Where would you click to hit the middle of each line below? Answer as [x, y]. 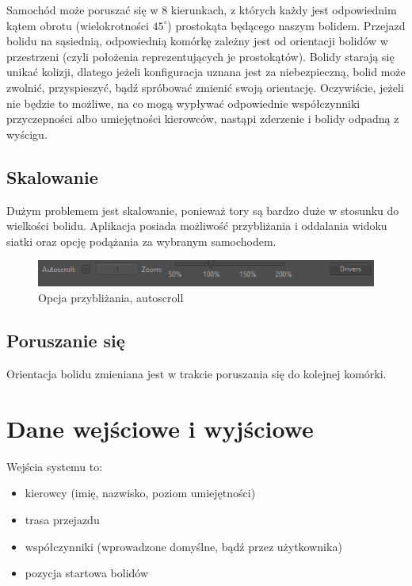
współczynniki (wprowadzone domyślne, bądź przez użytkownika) [183, 546]
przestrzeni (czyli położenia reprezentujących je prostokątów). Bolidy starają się [200, 56]
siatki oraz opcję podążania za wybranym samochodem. [141, 241]
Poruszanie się [66, 341]
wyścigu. [27, 134]
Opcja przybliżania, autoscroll [111, 298]
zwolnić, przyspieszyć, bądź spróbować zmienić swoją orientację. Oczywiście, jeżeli [205, 87]
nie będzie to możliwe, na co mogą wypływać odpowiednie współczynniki [183, 103]
